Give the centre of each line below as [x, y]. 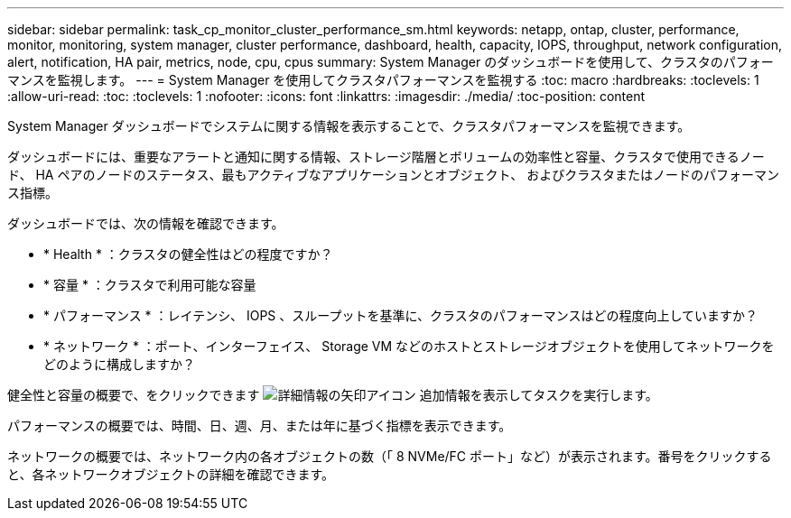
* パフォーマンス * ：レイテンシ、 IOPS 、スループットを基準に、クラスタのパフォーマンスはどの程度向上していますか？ [401, 315]
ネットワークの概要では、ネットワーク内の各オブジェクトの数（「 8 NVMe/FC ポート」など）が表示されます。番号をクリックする [390, 456]
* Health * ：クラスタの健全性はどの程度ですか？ [188, 254]
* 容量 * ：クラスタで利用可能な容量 [150, 285]
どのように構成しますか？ [119, 364]
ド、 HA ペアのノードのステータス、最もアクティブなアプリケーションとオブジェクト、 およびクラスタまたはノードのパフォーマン [393, 175]
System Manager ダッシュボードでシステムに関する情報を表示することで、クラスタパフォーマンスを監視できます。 [349, 126]
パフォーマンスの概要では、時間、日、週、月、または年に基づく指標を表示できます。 [260, 425]
